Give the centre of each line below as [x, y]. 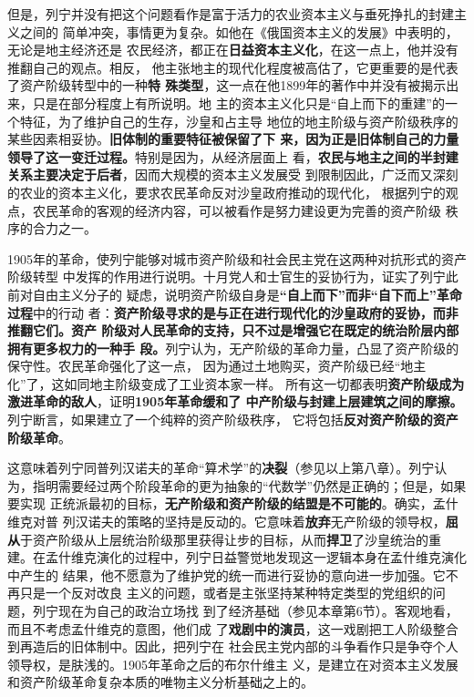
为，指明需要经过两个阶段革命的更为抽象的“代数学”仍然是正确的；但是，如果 [237, 485]
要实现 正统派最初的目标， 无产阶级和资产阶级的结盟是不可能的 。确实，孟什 [233, 503]
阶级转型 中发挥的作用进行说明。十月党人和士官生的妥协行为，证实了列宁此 [233, 277]
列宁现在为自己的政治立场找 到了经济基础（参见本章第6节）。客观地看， [245, 610]
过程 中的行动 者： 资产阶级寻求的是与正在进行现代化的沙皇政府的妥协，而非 [233, 312]
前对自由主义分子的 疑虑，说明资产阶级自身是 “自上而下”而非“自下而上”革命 [235, 294]
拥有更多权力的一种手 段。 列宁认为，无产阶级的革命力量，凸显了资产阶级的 [233, 348]
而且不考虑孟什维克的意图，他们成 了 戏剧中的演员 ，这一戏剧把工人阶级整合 [233, 628]
